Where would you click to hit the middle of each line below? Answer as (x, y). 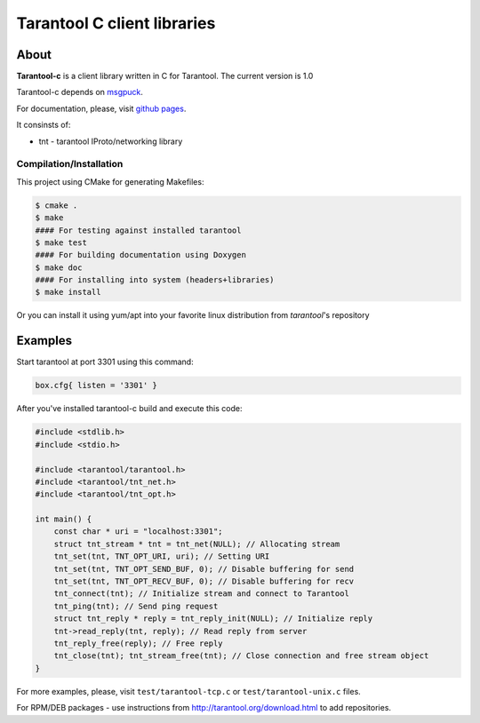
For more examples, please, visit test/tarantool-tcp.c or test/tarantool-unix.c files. (189, 691)
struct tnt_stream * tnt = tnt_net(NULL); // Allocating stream (197, 544)
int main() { (64, 519)
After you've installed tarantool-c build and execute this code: (129, 409)
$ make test (61, 242)
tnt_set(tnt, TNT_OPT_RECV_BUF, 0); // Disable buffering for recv (204, 581)
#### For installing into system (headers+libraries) (155, 280)
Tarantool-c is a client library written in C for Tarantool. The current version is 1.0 (165, 76)
